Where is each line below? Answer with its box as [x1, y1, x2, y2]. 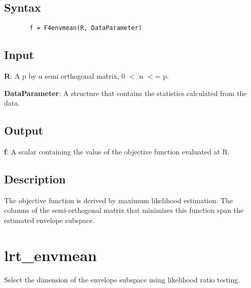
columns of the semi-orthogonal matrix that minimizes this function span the [4, 205, 244, 215]
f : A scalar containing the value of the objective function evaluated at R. [4, 146, 230, 157]
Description [4, 171, 66, 187]
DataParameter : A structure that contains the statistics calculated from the [4, 87, 247, 98]
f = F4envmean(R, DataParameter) [29, 24, 142, 32]
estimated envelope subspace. [4, 215, 95, 226]
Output [4, 122, 44, 138]
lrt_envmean [4, 244, 97, 265]
